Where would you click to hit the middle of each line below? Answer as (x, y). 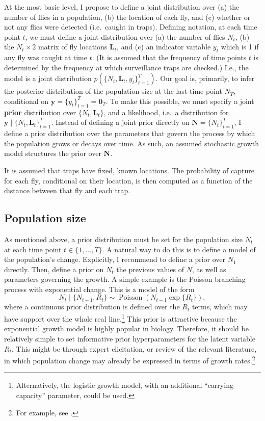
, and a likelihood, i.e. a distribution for (166, 112)
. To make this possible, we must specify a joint (180, 101)
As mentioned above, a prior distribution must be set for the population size (124, 239)
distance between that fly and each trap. (67, 190)
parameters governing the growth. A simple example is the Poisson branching (125, 279)
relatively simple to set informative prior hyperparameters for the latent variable (130, 338)
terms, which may (220, 307)
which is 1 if (240, 47)
